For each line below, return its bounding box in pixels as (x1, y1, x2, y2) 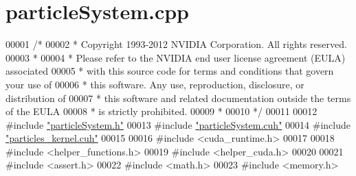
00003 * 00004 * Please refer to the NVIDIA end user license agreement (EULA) (5, 50, 346, 64)
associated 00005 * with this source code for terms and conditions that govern (5, 64, 334, 78)
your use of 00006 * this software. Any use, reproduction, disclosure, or (5, 77, 304, 91)
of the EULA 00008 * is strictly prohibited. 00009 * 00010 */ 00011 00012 (5, 104, 318, 118)
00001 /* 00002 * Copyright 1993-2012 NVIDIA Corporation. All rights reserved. (5, 37, 347, 51)
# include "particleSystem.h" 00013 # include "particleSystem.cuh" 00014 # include (5, 117, 351, 131)
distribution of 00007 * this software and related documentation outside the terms (5, 90, 351, 105)
